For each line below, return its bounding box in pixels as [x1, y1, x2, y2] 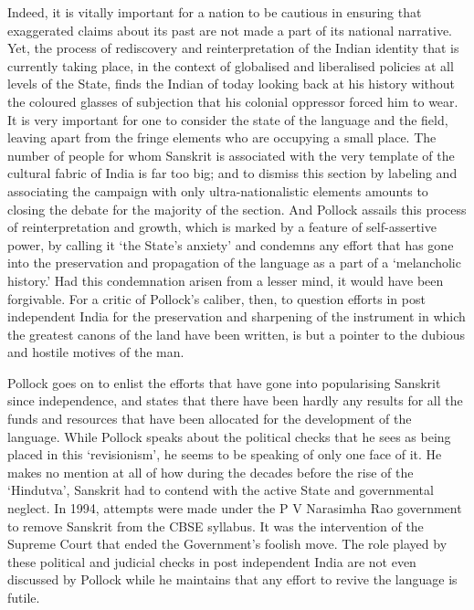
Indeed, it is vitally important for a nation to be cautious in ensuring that [7, 3, 422, 21]
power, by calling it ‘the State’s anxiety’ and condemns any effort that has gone [7, 235, 454, 254]
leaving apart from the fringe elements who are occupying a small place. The [7, 128, 437, 147]
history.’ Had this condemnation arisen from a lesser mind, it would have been [7, 270, 444, 289]
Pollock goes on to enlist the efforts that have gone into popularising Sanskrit [7, 373, 441, 392]
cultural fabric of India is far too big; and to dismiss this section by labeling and [7, 163, 458, 183]
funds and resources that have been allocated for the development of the [7, 409, 412, 428]
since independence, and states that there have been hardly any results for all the [7, 391, 463, 410]
